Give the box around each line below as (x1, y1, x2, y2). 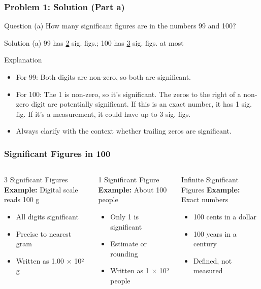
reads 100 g (4, 194, 40, 205)
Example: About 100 (98, 184, 167, 195)
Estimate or (110, 238, 147, 249)
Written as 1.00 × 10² (16, 255, 84, 266)
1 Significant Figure (98, 174, 159, 185)
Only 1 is (110, 211, 139, 221)
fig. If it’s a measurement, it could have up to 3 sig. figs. (16, 108, 191, 119)
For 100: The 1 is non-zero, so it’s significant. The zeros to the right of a (16, 88, 241, 99)
